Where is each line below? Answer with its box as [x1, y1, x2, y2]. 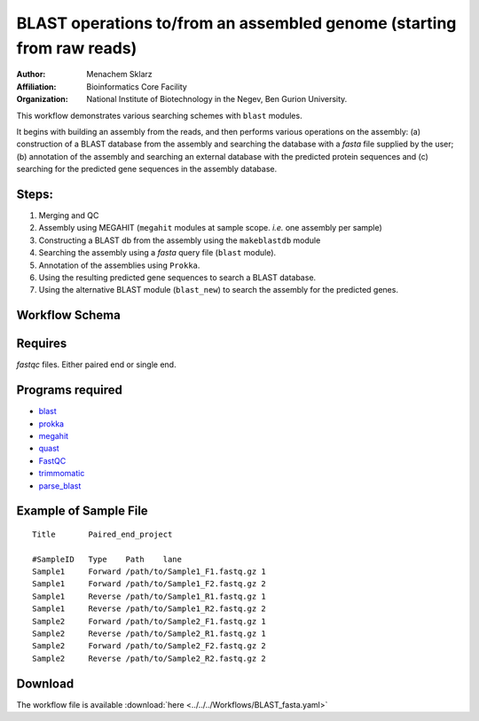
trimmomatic [38, 468, 85, 479]
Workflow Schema [16, 308, 122, 323]
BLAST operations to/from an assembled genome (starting [16, 13, 457, 33]
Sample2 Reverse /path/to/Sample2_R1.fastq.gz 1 [32, 629, 266, 639]
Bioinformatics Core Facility [86, 81, 188, 92]
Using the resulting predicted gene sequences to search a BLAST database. [38, 271, 317, 283]
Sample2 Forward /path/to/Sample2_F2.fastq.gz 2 [32, 641, 266, 651]
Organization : [16, 94, 68, 105]
